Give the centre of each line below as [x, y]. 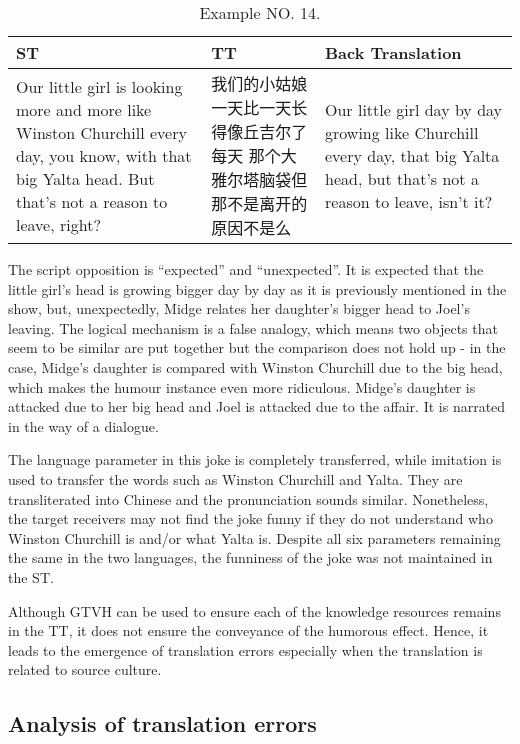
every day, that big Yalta [412, 155]
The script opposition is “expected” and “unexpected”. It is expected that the [246, 269]
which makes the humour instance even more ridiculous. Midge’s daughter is [242, 386]
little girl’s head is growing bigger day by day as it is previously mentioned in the [257, 288]
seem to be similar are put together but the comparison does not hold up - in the [257, 347]
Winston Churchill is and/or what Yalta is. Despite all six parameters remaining [254, 537]
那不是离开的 [259, 203]
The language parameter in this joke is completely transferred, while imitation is [255, 459]
